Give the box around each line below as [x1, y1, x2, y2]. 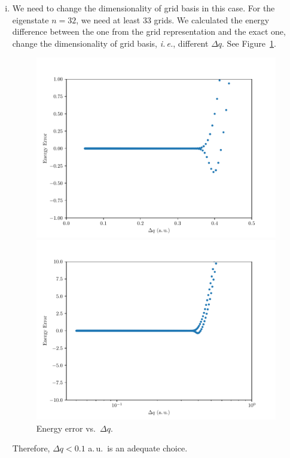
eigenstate [12, 13, 49, 26]
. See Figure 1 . [222, 37, 276, 49]
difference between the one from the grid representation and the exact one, [12, 25, 286, 38]
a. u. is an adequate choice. [88, 442, 188, 454]
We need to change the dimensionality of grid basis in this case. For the [12, 2, 275, 14]
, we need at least [76, 13, 141, 26]
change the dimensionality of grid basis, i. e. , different [12, 37, 209, 49]
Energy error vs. [36, 421, 96, 434]
